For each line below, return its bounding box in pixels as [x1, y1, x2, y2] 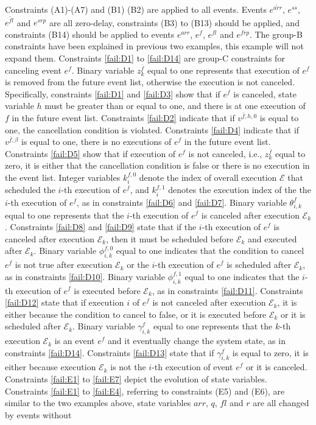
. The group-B [249, 27, 303, 40]
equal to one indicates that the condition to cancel [116, 244, 304, 257]
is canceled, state [233, 87, 297, 100]
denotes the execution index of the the [168, 183, 311, 196]
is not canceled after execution [152, 296, 266, 309]
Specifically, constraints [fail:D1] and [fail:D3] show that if [5, 87, 220, 100]
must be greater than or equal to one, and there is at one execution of [44, 99, 306, 112]
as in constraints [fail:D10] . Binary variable [5, 270, 165, 283]
